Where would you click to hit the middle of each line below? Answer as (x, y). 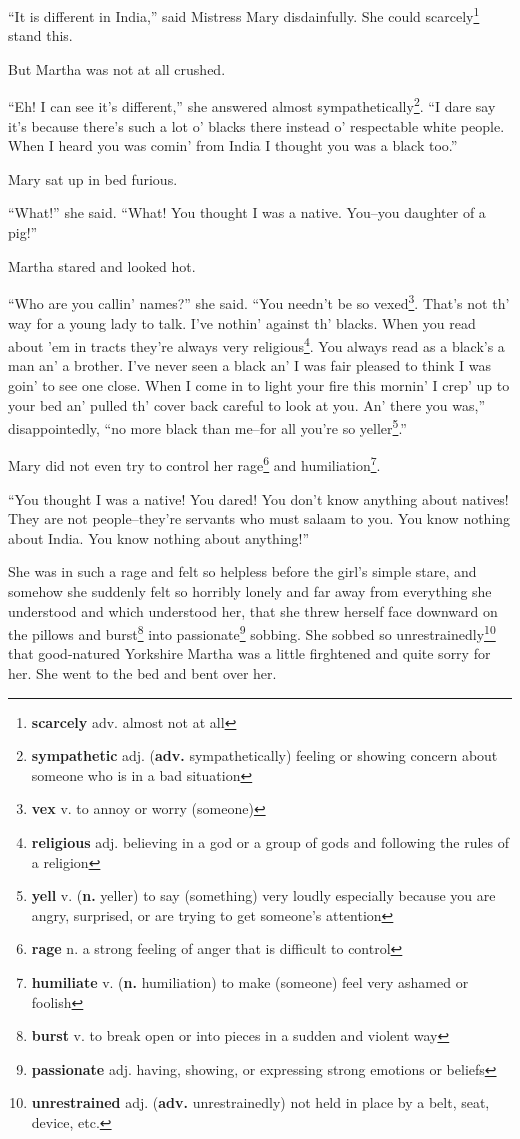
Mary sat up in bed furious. (93, 178)
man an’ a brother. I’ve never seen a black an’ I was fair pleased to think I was (250, 365)
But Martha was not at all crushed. (117, 68)
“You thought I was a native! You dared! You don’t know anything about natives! (258, 498)
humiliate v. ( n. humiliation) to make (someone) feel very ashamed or (250, 981)
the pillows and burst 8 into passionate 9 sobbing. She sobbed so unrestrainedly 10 (252, 632)
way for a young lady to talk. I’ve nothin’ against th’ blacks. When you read (242, 322)
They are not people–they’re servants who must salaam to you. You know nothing (259, 518)
